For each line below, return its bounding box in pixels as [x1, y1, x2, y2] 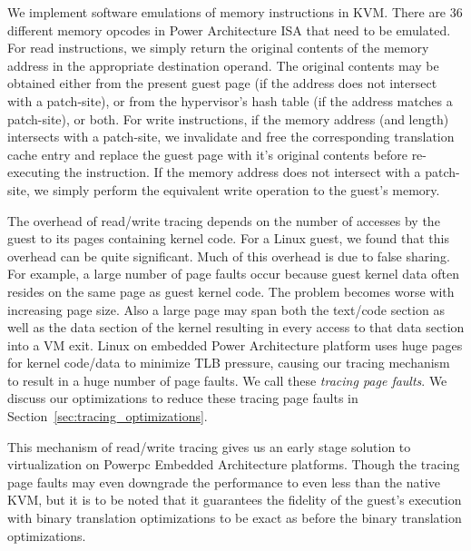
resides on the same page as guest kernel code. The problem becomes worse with [7, 281, 455, 300]
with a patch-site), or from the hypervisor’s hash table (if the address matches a [7, 91, 453, 110]
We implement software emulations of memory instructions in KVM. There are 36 [7, 3, 463, 21]
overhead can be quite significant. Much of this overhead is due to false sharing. [7, 246, 450, 265]
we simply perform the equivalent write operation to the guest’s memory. [34, 180, 440, 199]
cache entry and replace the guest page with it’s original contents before [7, 144, 407, 163]
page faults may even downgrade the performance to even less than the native [7, 472, 441, 491]
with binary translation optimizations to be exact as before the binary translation [7, 508, 462, 527]
